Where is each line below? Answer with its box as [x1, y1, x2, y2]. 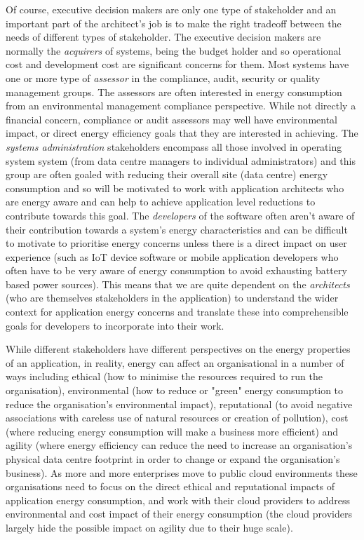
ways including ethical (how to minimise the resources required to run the [6, 369, 323, 384]
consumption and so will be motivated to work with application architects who [6, 180, 344, 195]
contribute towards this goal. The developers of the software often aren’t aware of [6, 208, 355, 222]
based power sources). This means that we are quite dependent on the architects [6, 276, 350, 291]
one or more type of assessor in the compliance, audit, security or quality [6, 70, 321, 85]
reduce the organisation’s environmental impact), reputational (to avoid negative [6, 396, 353, 411]
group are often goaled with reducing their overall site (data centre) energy [6, 167, 328, 182]
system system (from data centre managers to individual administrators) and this [6, 153, 356, 168]
